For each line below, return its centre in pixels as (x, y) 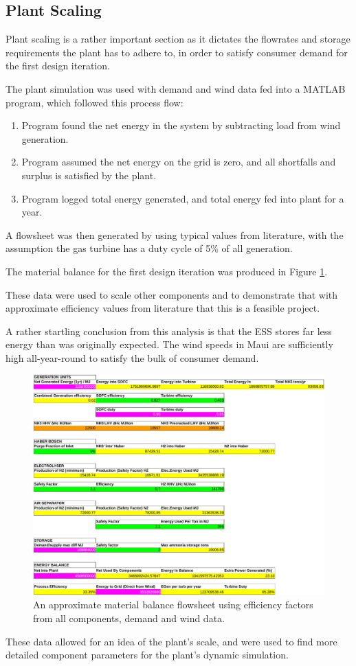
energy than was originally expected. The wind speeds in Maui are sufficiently (169, 344)
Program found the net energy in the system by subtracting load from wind (181, 125)
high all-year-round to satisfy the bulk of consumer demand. (132, 357)
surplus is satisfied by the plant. (89, 175)
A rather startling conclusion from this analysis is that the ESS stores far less (169, 331)
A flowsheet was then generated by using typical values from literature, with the (175, 234)
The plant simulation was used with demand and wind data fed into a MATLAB (176, 88)
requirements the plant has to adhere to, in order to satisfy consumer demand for (177, 52)
